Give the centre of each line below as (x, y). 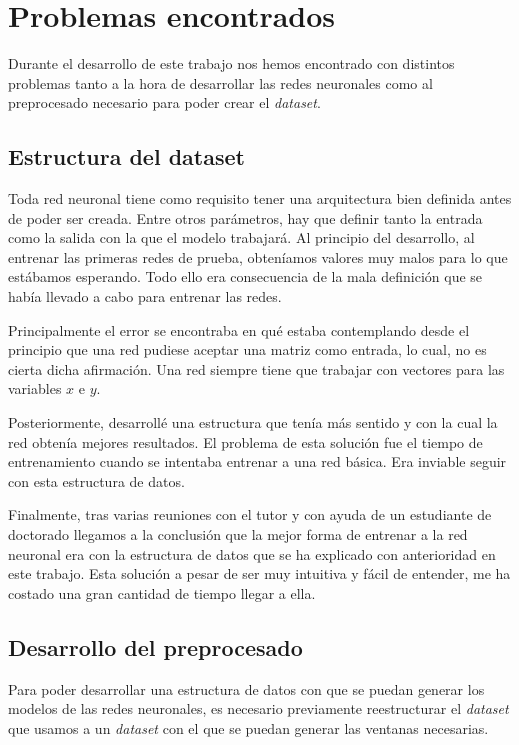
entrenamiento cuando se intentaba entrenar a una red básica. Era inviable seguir (257, 461)
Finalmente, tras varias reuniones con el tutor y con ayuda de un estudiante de (250, 514)
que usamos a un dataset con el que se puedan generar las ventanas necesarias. (248, 727)
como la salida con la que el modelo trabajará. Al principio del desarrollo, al (241, 237)
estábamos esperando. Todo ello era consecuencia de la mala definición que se (245, 276)
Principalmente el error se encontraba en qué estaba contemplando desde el (239, 329)
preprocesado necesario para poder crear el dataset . (164, 102)
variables (35, 388)
